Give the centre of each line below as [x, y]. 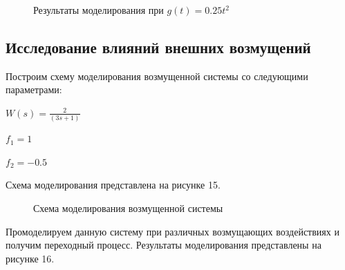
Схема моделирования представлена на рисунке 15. [113, 185]
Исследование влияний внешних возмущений [158, 47]
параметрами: [34, 89]
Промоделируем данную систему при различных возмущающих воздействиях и [172, 231]
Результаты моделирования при [99, 10]
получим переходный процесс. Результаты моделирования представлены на [164, 245]
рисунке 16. [30, 258]
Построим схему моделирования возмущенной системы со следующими [157, 76]
